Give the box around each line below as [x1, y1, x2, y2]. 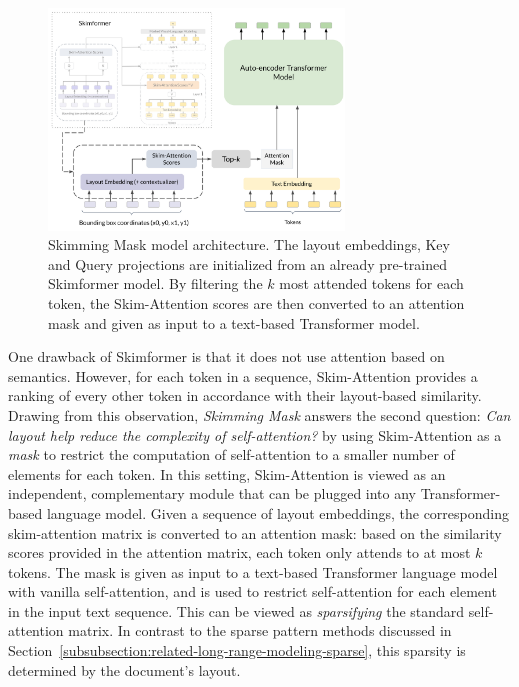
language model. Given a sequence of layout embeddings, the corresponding [46, 502, 509, 523]
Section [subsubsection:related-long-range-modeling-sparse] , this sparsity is [8, 640, 466, 661]
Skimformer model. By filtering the [48, 273, 263, 294]
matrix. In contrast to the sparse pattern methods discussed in [68, 620, 452, 641]
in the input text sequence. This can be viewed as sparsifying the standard [8, 600, 465, 621]
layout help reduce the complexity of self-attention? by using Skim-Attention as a [8, 424, 502, 445]
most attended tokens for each [279, 273, 464, 294]
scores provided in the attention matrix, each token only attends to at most [8, 542, 471, 563]
